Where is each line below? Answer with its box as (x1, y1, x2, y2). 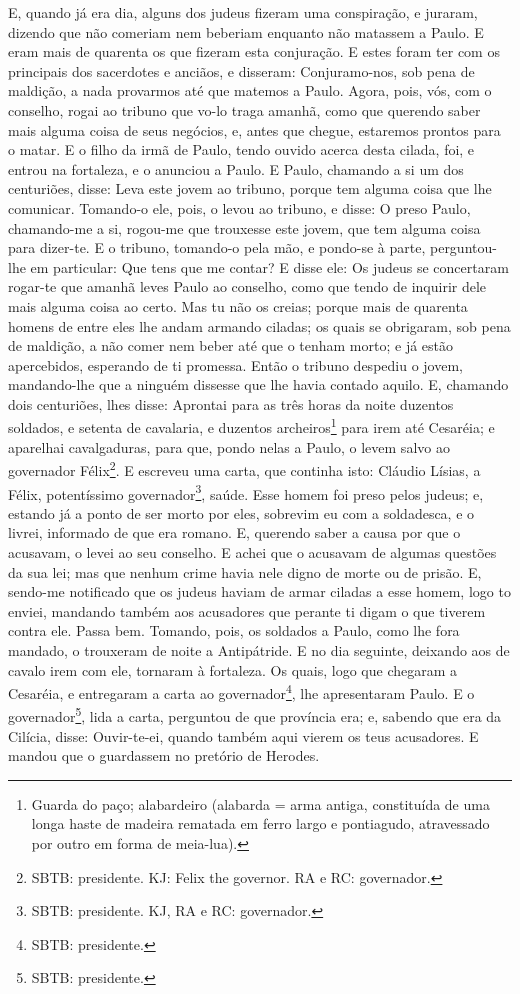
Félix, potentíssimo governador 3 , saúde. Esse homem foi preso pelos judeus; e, (8, 480, 484, 504)
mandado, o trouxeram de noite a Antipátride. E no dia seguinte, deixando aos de (8, 639, 510, 660)
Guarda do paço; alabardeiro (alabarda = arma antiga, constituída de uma (31, 793, 490, 814)
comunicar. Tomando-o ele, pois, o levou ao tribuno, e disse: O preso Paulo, (8, 197, 471, 218)
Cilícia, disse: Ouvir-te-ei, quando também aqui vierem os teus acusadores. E (8, 725, 479, 746)
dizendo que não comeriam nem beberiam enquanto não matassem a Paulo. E (8, 21, 484, 42)
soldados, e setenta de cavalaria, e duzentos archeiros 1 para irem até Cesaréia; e (8, 414, 495, 438)
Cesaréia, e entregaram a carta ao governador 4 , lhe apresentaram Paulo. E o (8, 680, 475, 703)
